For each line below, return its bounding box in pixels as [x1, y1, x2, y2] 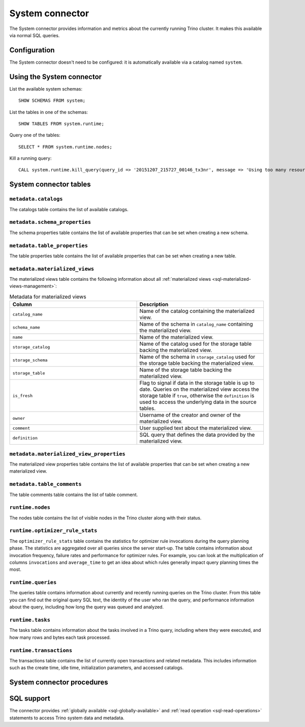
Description [139, 301, 169, 308]
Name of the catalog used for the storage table [139, 340, 252, 347]
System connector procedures [9, 678, 109, 687]
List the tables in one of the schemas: [9, 109, 88, 115]
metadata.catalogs [9, 196, 63, 202]
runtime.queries [9, 579, 57, 586]
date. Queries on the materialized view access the [139, 386, 259, 393]
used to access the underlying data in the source [139, 398, 257, 405]
